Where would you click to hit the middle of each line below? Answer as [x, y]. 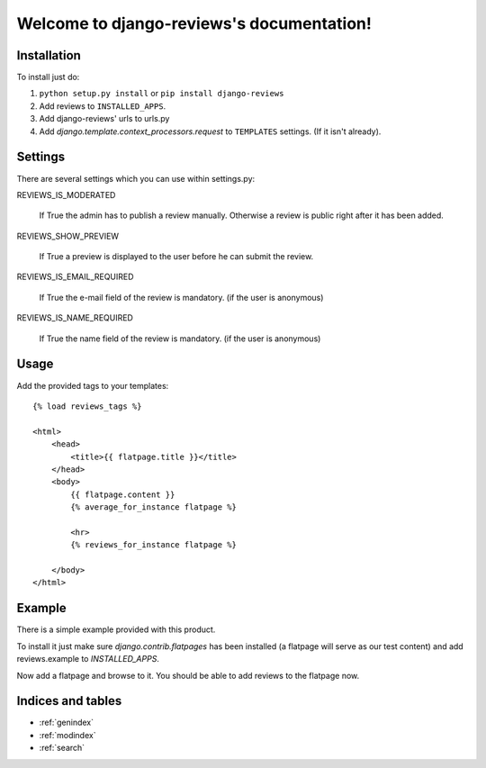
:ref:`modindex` [67, 735]
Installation [49, 55]
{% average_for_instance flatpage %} [154, 507]
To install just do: [48, 77]
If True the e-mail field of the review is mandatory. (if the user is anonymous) [181, 297]
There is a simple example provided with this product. [116, 629]
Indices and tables [69, 701]
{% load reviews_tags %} [87, 406]
